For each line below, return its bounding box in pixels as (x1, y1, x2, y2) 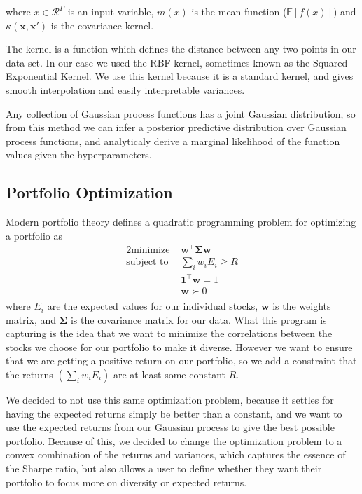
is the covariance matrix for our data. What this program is (70, 312, 327, 327)
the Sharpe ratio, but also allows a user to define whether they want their (6, 460, 322, 475)
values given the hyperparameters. (6, 147, 152, 162)
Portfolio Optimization (6, 181, 173, 203)
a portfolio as (6, 228, 63, 242)
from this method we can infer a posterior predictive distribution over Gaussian (6, 120, 347, 135)
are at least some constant (113, 367, 226, 382)
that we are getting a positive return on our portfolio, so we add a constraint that (6, 353, 357, 368)
